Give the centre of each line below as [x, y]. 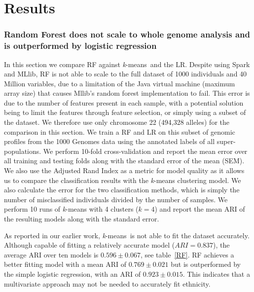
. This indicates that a [216, 274]
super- [226, 141]
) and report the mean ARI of [200, 209]
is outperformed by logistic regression [80, 46]
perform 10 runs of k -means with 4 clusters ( [71, 209]
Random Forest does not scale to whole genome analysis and [127, 34]
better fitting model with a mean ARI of [65, 264]
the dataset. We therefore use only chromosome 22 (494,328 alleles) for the [117, 122]
